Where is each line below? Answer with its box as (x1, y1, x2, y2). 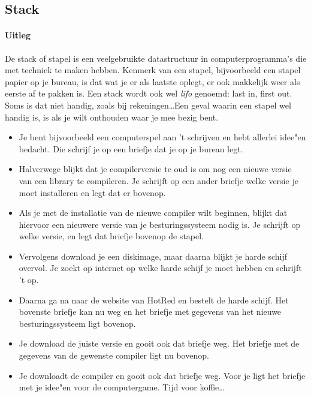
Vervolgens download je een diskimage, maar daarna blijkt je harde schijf (19, 249, 288, 262)
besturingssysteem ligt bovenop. (19, 317, 136, 329)
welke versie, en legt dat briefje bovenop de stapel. (19, 230, 204, 242)
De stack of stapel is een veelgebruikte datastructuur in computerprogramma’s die (5, 52, 307, 64)
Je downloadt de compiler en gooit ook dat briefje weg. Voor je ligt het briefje (19, 369, 306, 381)
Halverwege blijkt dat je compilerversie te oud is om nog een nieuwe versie (19, 163, 292, 175)
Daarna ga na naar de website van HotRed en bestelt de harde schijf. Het (19, 293, 289, 306)
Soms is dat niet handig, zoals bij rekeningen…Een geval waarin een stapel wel (5, 98, 291, 111)
